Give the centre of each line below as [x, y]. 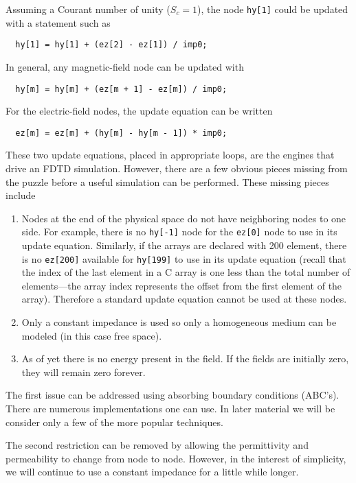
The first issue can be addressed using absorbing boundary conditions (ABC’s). [173, 395]
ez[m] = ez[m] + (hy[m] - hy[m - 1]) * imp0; [121, 133]
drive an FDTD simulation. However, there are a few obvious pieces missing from [177, 168]
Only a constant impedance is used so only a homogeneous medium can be [179, 322]
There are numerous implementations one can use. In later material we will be [170, 409]
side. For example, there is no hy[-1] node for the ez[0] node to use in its [179, 232]
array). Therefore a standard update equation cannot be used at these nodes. [184, 299]
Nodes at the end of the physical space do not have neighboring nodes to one [184, 218]
